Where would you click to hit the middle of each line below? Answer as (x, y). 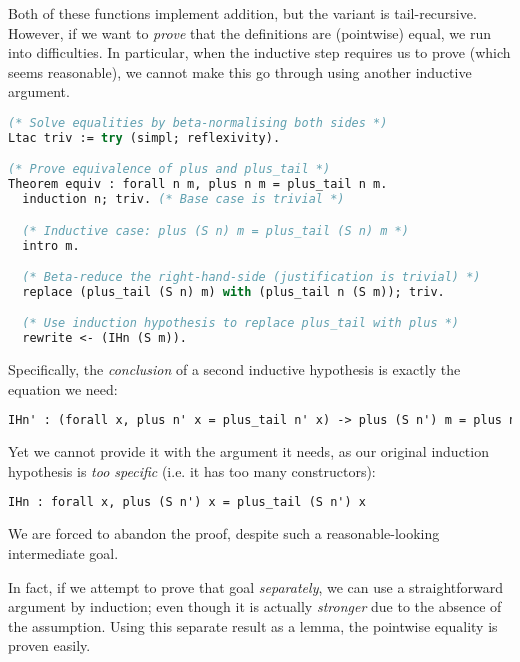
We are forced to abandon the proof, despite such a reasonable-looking (224, 533)
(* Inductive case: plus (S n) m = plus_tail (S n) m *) (215, 230)
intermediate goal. (63, 552)
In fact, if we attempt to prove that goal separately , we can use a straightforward (256, 586)
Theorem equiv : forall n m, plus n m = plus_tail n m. (198, 184)
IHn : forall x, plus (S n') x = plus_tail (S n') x (187, 502)
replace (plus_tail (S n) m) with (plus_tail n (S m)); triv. (233, 291)
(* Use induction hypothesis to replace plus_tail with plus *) (241, 323)
